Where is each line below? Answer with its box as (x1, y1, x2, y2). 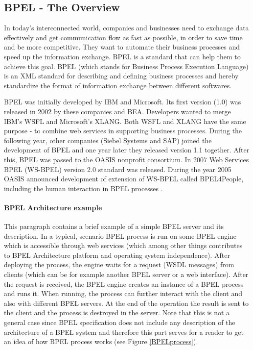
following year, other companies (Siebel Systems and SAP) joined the (4, 135, 212, 145)
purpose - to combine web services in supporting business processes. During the (4, 125, 242, 136)
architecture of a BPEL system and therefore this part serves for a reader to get (4, 326, 244, 337)
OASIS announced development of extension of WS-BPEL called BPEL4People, (4, 174, 244, 184)
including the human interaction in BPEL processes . (4, 183, 163, 193)
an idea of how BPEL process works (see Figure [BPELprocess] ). (4, 336, 198, 347)
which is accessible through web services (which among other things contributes (4, 240, 243, 250)
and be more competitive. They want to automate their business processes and (4, 42, 240, 52)
